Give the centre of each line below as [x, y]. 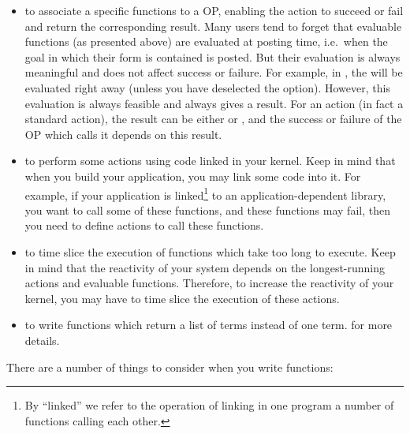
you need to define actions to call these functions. [144, 225]
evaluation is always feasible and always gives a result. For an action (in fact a [214, 103]
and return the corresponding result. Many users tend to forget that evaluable [213, 26]
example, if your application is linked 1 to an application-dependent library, [205, 193]
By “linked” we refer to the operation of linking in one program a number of [209, 405]
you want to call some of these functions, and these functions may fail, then [207, 210]
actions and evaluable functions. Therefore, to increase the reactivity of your [209, 283]
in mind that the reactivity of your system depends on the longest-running [205, 267]
